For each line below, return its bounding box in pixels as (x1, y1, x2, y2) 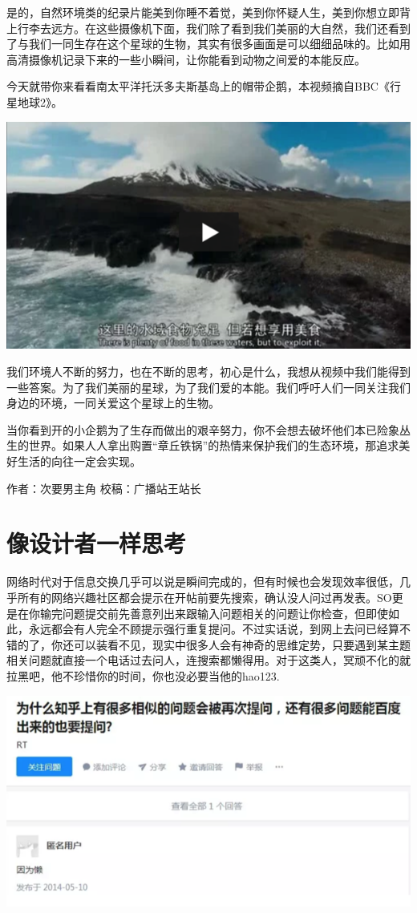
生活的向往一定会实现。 (17, 453, 141, 470)
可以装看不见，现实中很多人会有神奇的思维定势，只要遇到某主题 (73, 636, 411, 652)
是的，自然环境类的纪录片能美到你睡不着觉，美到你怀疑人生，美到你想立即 (6, 4, 399, 20)
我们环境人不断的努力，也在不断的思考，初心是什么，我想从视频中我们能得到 (6, 363, 411, 380)
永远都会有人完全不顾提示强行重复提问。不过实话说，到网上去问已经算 (28, 620, 399, 637)
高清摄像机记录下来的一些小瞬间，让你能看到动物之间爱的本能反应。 (6, 50, 366, 67)
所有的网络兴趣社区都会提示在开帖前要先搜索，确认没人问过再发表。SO (17, 588, 392, 605)
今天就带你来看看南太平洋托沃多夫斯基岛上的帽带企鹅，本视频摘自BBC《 (6, 78, 390, 95)
